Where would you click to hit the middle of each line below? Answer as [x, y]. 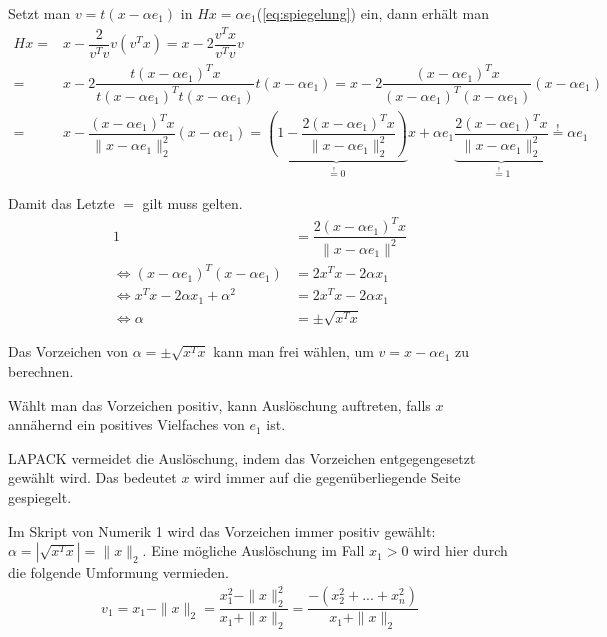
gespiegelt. [40, 497]
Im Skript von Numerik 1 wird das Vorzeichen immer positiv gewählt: [222, 530]
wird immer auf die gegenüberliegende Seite [327, 477]
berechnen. [41, 371]
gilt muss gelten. [192, 203]
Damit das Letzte [61, 203]
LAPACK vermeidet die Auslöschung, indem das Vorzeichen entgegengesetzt [242, 457]
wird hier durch [460, 550]
